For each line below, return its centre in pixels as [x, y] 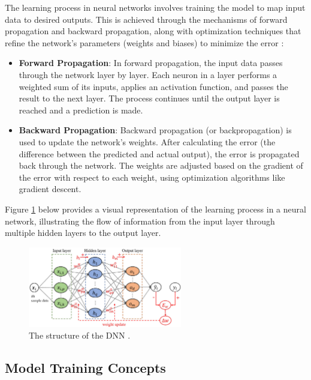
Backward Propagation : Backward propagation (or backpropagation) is [155, 130]
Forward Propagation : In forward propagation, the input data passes [151, 63]
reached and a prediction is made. [81, 110]
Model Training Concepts [85, 368]
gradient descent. [50, 189]
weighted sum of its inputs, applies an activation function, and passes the [153, 86]
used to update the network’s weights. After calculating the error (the [147, 141]
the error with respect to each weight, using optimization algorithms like [152, 177]
